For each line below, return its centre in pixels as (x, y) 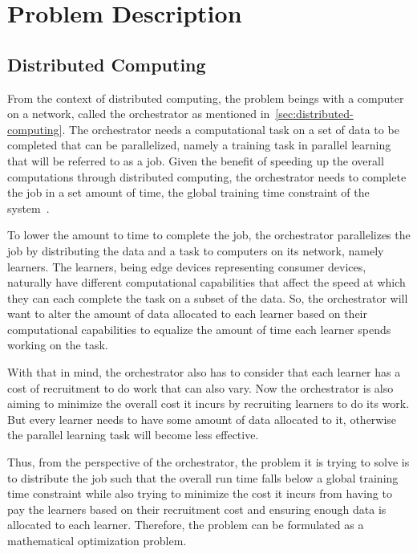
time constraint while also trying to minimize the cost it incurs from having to (200, 493)
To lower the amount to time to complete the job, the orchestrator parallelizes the (209, 235)
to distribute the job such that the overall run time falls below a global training (203, 477)
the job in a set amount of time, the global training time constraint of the (188, 192)
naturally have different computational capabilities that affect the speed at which (206, 282)
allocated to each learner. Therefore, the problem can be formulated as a (186, 525)
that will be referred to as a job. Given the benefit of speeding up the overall (196, 160)
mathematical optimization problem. (97, 541)
